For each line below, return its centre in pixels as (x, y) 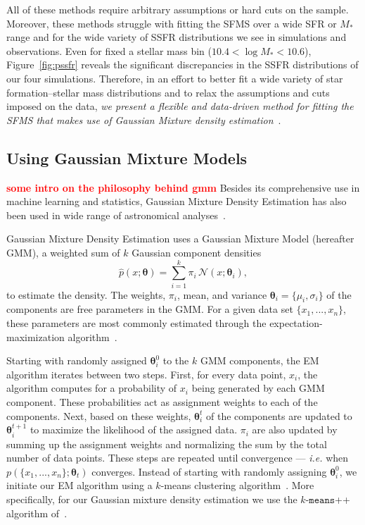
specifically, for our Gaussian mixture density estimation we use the (152, 499)
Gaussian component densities (197, 252)
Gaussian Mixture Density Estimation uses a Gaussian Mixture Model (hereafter (180, 239)
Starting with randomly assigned (77, 360)
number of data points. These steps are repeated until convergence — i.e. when (178, 458)
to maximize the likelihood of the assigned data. (134, 430)
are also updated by (295, 430)
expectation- (296, 323)
